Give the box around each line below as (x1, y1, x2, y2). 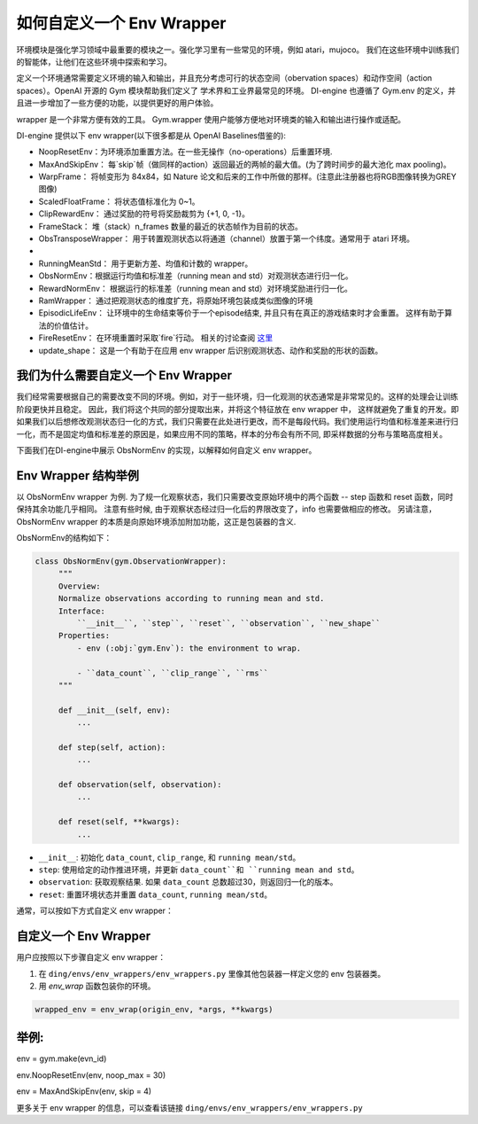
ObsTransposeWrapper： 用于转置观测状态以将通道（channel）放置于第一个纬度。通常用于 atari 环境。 (38, 233, 415, 244)
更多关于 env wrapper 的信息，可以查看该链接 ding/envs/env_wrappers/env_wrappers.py (16, 1102, 363, 1112)
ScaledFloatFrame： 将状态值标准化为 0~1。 (38, 196, 200, 207)
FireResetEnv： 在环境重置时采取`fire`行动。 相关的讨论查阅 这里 (38, 332, 274, 343)
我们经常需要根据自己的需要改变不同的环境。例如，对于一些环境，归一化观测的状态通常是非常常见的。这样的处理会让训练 (16, 391, 459, 402)
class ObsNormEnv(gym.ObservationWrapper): (35, 557, 227, 566)
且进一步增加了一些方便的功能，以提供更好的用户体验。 (16, 98, 219, 108)
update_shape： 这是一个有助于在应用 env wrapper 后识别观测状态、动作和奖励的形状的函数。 (38, 345, 383, 355)
